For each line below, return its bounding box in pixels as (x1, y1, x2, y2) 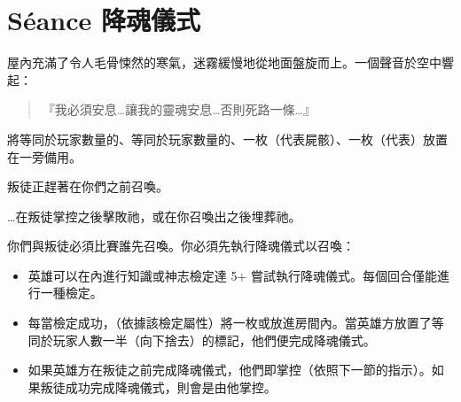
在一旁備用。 (7, 147, 82, 166)
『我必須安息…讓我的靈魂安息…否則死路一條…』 (42, 100, 316, 119)
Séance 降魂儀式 (7, 2, 200, 38)
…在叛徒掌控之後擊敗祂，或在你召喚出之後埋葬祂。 (7, 206, 301, 225)
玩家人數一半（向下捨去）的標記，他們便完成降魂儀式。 (52, 330, 376, 349)
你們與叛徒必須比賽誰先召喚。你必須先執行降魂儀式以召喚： (7, 236, 355, 255)
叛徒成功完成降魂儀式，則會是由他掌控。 (40, 377, 277, 396)
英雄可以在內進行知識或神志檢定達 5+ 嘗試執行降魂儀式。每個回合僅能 (27, 266, 438, 284)
